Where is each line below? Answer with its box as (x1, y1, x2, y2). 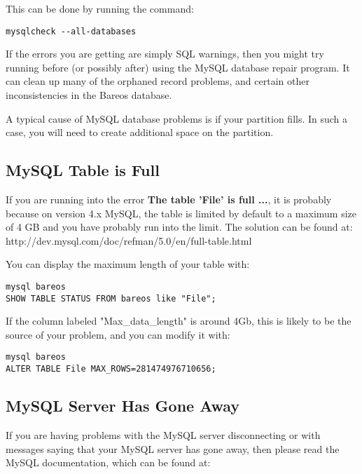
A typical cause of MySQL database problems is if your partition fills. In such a (6, 111, 348, 126)
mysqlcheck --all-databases (6, 26, 137, 36)
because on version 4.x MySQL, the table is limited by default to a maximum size (6, 205, 357, 220)
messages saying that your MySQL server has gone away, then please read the (6, 441, 340, 456)
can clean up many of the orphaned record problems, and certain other (6, 74, 309, 88)
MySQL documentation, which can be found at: (6, 455, 211, 470)
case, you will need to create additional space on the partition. (6, 125, 274, 140)
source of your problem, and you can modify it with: (6, 327, 230, 341)
